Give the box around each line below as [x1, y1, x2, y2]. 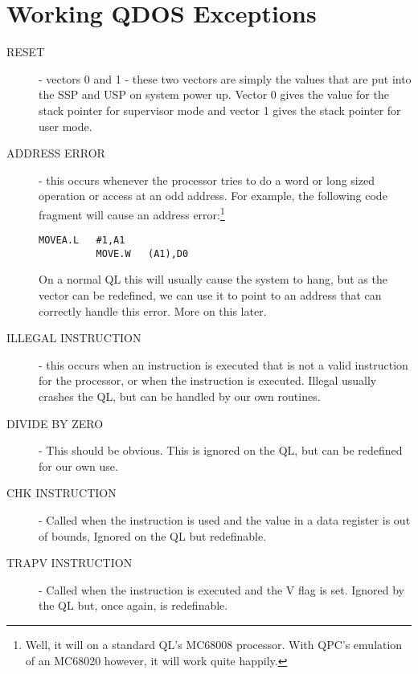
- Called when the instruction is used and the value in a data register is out [39, 511, 411, 528]
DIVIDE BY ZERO [6, 415, 104, 431]
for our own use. [39, 457, 118, 474]
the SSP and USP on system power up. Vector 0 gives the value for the [39, 86, 389, 103]
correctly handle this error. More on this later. [39, 302, 267, 319]
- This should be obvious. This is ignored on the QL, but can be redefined [39, 442, 403, 459]
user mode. [39, 117, 92, 134]
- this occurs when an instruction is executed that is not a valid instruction [39, 356, 408, 373]
